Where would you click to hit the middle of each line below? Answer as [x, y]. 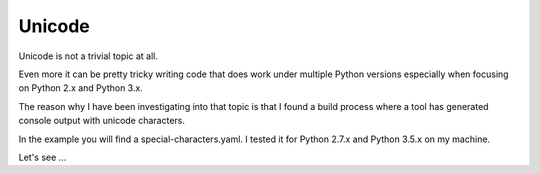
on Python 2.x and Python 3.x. [81, 88]
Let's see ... [42, 157]
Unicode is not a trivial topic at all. [88, 56]
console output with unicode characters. [101, 121]
